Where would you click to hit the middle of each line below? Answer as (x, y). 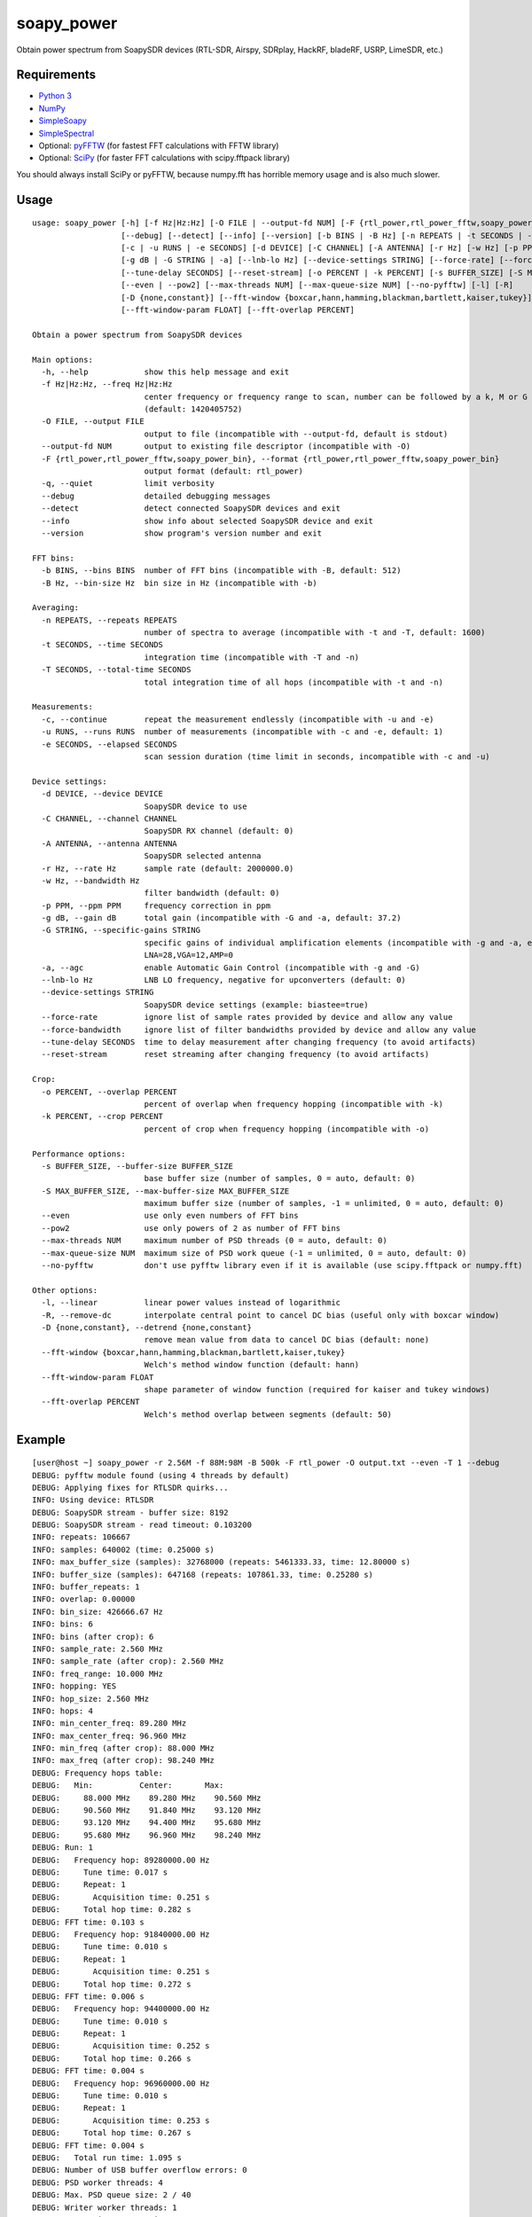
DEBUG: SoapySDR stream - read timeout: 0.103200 (142, 1525)
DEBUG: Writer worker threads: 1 (105, 2207)
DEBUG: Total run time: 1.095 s (107, 2158)
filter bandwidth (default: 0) (212, 893)
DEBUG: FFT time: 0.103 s (89, 1922)
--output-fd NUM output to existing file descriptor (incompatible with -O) (226, 447)
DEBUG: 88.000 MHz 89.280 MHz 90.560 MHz (147, 1798)
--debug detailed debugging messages (156, 496)
